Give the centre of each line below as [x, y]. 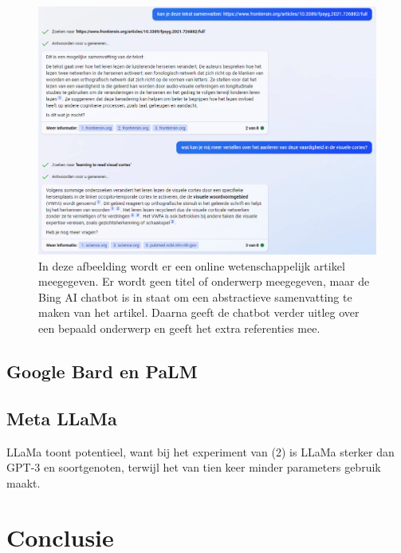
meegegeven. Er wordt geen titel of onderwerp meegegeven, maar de [204, 281]
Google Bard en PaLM [102, 371]
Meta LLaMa [62, 418]
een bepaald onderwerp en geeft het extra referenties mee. [179, 328]
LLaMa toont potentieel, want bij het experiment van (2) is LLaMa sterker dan [200, 451]
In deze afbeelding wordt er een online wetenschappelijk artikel [192, 265]
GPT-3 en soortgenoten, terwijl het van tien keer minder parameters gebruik [194, 467]
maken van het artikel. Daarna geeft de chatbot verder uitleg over [199, 312]
